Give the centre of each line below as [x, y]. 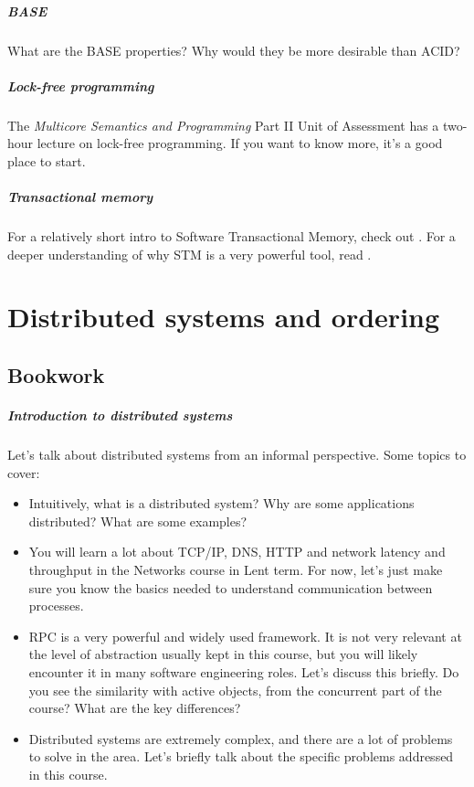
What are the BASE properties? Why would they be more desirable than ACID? [234, 50]
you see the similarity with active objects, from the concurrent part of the [235, 690]
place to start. [47, 160]
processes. [56, 606]
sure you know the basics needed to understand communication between [231, 587]
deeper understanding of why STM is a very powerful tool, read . [190, 254]
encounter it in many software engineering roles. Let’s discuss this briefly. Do [244, 671]
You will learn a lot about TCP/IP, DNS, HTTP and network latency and [237, 552]
